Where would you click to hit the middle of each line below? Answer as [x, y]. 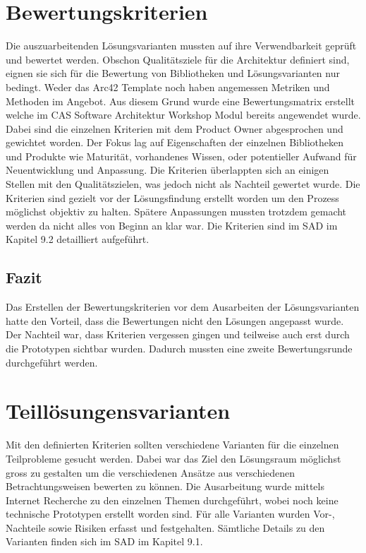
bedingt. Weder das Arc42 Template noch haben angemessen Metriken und [168, 87]
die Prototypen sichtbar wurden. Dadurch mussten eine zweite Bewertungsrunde [179, 349]
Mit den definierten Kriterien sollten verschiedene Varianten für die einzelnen [172, 445]
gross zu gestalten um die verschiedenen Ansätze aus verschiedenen [151, 472]
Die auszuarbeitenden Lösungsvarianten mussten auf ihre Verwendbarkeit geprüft [181, 46]
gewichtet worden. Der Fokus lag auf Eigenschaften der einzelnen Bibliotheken [175, 142]
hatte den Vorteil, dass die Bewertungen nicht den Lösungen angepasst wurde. [175, 320]
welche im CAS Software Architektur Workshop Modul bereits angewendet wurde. [183, 115]
